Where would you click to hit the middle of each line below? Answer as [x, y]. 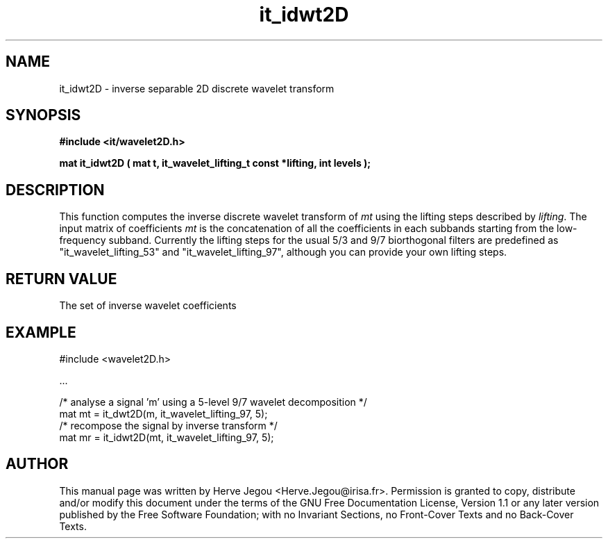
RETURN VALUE [61, 279]
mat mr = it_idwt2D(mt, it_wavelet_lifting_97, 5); [167, 437]
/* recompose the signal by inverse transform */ [168, 425]
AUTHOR [37, 464]
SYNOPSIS [43, 115]
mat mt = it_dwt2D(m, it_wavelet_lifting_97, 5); [163, 413]
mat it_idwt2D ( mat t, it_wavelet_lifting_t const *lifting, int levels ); [215, 163]
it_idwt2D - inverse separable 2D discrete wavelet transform [197, 88]
